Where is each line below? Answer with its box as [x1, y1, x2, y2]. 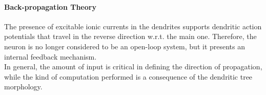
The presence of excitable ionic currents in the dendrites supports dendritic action [4, 21, 262, 31]
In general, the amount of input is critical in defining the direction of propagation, [4, 61, 262, 72]
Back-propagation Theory [4, 1, 96, 12]
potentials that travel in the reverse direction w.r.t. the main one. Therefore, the [4, 31, 257, 42]
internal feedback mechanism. [4, 51, 97, 62]
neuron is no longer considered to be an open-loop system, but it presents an [4, 41, 245, 51]
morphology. [4, 81, 43, 92]
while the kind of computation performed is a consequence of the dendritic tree [4, 71, 253, 82]
